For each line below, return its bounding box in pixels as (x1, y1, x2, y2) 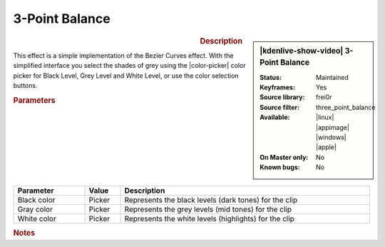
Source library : (260, 93, 305, 101)
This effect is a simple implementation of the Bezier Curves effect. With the (13, 51, 234, 60)
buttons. (13, 81, 38, 89)
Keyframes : (260, 83, 296, 92)
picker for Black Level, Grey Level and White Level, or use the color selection (13, 71, 239, 80)
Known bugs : (260, 163, 301, 171)
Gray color (17, 204, 53, 214)
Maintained (316, 73, 349, 81)
